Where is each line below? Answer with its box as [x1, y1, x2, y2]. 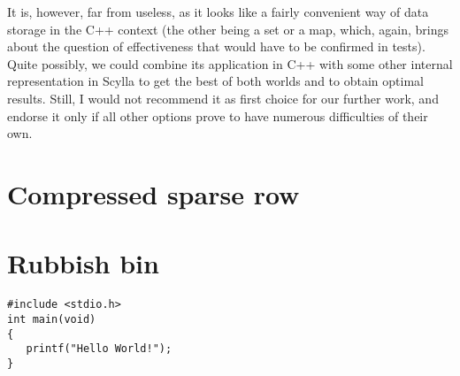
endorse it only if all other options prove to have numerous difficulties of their [7, 106, 428, 125]
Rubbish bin [7, 245, 159, 281]
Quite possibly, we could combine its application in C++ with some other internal [7, 54, 453, 73]
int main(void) [7, 312, 96, 326]
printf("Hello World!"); [26, 342, 172, 356]
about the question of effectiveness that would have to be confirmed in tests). [7, 37, 425, 56]
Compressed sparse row [7, 175, 300, 211]
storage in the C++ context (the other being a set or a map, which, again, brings [7, 19, 448, 38]
